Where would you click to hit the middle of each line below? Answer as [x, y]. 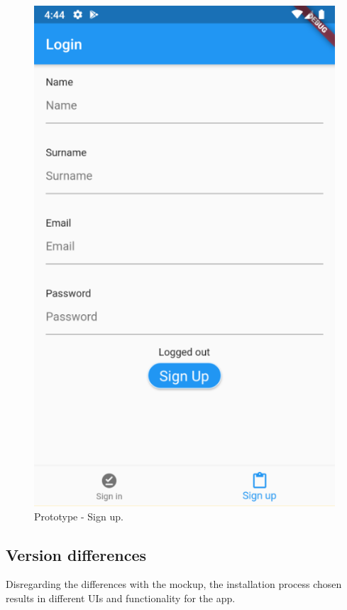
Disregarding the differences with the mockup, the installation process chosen [174, 584]
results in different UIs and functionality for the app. [121, 598]
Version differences [76, 554]
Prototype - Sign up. [79, 516]
